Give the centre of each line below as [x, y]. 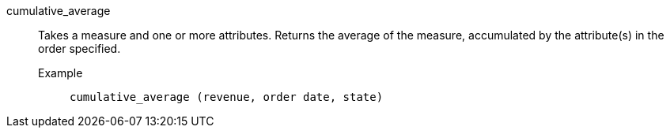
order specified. [79, 48]
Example [61, 73]
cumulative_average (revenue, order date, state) [227, 97]
